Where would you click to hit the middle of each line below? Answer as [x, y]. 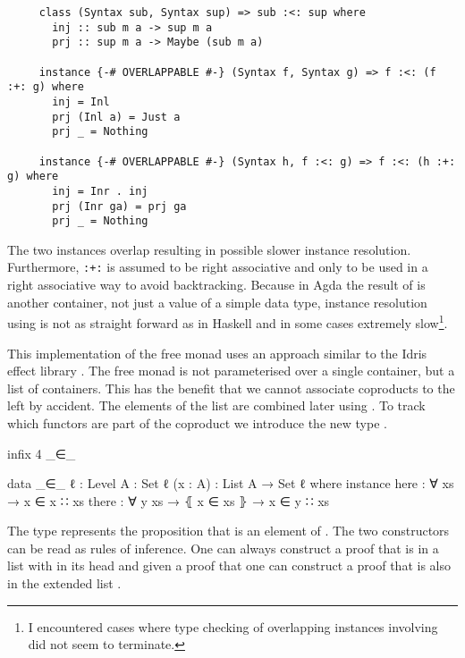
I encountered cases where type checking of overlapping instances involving [233, 626]
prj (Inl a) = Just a [116, 117]
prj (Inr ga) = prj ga [119, 206]
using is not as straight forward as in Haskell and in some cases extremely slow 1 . [228, 321]
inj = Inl [81, 101]
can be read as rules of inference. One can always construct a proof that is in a [223, 548]
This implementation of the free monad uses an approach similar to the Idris [217, 353]
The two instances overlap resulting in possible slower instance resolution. [209, 249]
